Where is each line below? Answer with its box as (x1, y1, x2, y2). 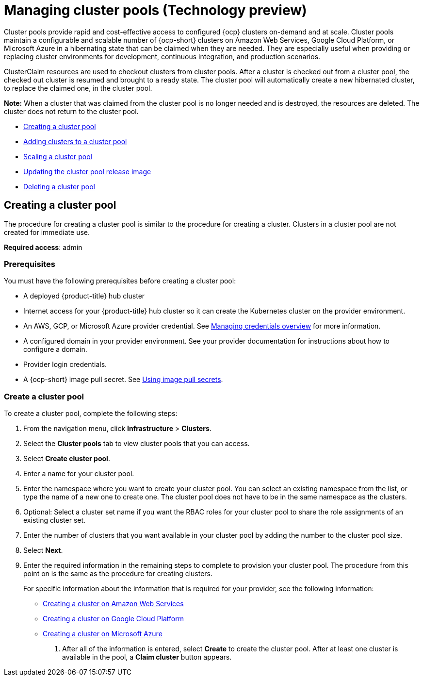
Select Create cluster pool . (23, 454, 110, 463)
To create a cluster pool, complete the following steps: (4, 409, 178, 418)
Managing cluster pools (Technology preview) (4, 2, 307, 18)
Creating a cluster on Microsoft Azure (43, 630, 163, 638)
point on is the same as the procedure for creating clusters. (23, 569, 213, 578)
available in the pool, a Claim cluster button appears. (62, 653, 232, 662)
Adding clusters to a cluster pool (23, 137, 127, 146)
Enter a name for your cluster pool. (23, 469, 134, 478)
